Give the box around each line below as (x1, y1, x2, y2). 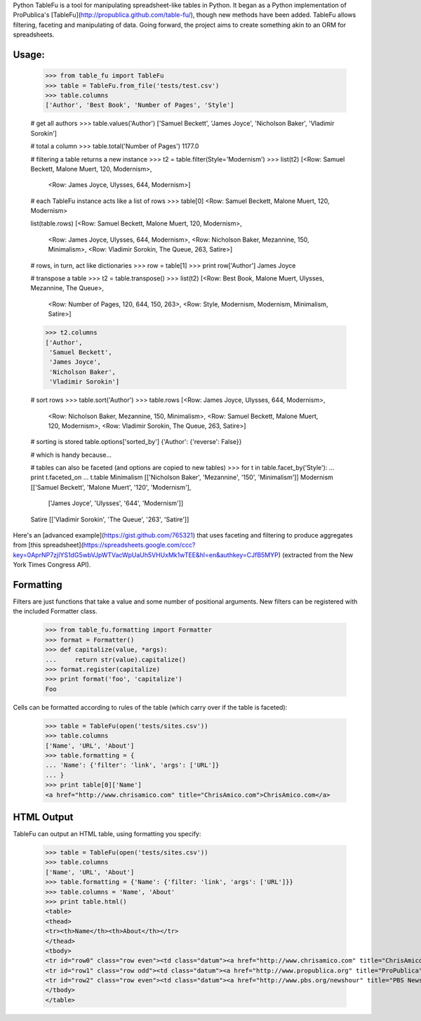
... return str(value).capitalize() (45, 656, 186, 663)
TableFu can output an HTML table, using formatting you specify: (13, 830, 201, 838)
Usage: (13, 48, 46, 60)
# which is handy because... (30, 450, 112, 459)
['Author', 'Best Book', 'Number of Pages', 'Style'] (45, 101, 234, 109)
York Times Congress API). (13, 561, 91, 569)
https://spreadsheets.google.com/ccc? (83, 541, 196, 549)
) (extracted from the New (278, 550, 354, 559)
